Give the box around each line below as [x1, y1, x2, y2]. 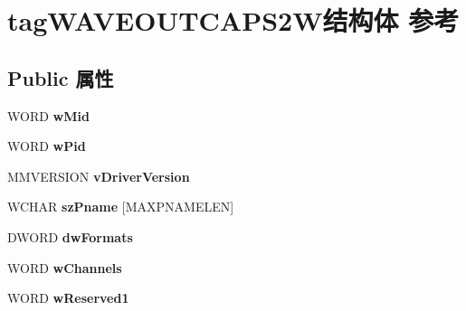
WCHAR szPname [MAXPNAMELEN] [7, 197, 234, 216]
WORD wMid [7, 106, 90, 125]
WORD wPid [7, 137, 86, 155]
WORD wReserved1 [7, 288, 129, 307]
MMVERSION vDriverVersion [7, 166, 190, 185]
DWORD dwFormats [7, 227, 133, 246]
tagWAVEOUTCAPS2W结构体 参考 [7, 2, 460, 39]
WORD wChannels [7, 258, 122, 277]
